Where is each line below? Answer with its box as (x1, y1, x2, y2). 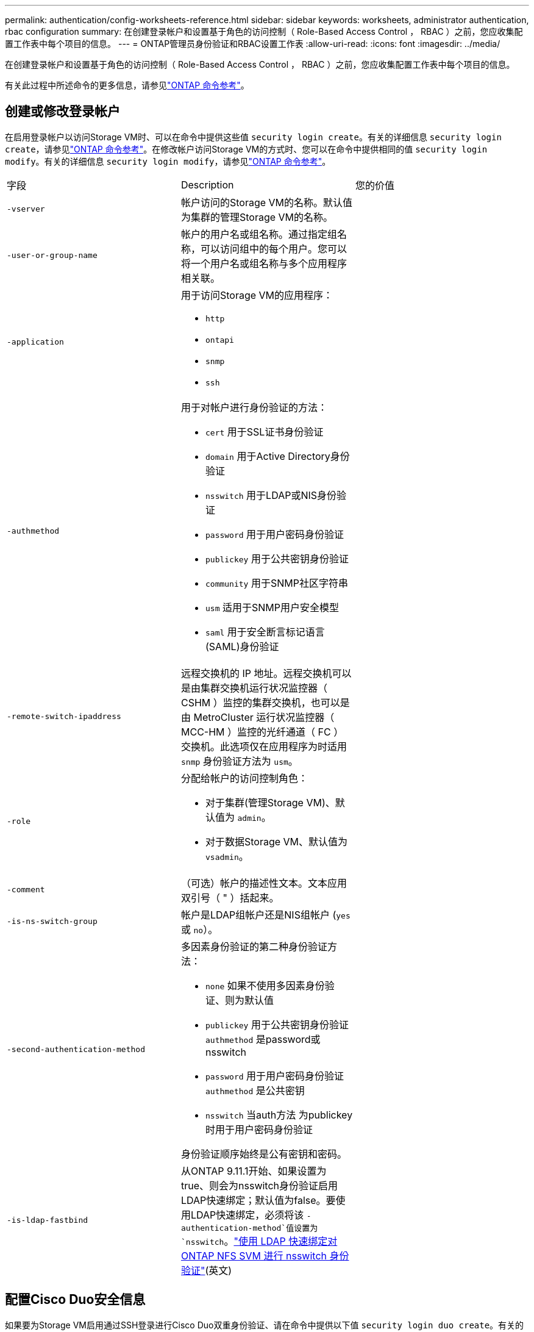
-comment (7, 885, 45, 895)
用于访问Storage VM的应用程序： (180, 288, 333, 301)
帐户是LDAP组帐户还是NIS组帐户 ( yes (180, 908, 351, 921)
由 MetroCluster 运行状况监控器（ (180, 711, 335, 723)
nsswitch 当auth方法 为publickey (205, 1108, 353, 1121)
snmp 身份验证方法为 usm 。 (180, 754, 298, 767)
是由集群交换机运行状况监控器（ (180, 681, 327, 694)
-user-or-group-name (7, 251, 98, 260)
